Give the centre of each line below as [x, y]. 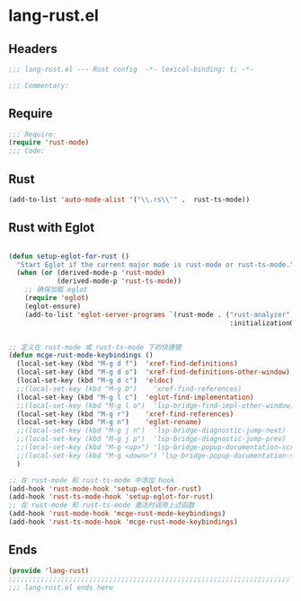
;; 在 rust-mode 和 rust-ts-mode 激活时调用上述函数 [102, 505]
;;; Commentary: [39, 85]
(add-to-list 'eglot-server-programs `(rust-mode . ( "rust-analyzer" [158, 314]
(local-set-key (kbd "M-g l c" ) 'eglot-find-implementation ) [135, 397]
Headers [33, 49]
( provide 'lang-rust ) [49, 570]
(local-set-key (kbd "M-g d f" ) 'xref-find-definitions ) [128, 364]
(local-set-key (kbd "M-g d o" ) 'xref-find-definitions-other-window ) [154, 372]
